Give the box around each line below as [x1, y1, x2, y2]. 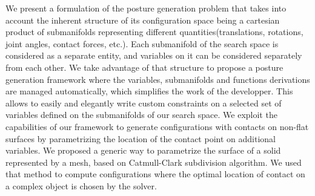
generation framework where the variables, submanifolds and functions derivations [5, 73, 310, 85]
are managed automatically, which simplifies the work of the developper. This [5, 85, 293, 97]
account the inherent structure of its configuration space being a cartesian [5, 13, 280, 26]
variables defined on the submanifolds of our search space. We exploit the [5, 108, 277, 121]
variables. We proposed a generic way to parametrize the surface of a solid [5, 144, 281, 157]
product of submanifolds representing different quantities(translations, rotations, [5, 25, 303, 38]
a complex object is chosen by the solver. [5, 179, 157, 192]
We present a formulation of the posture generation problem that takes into [5, 2, 287, 14]
